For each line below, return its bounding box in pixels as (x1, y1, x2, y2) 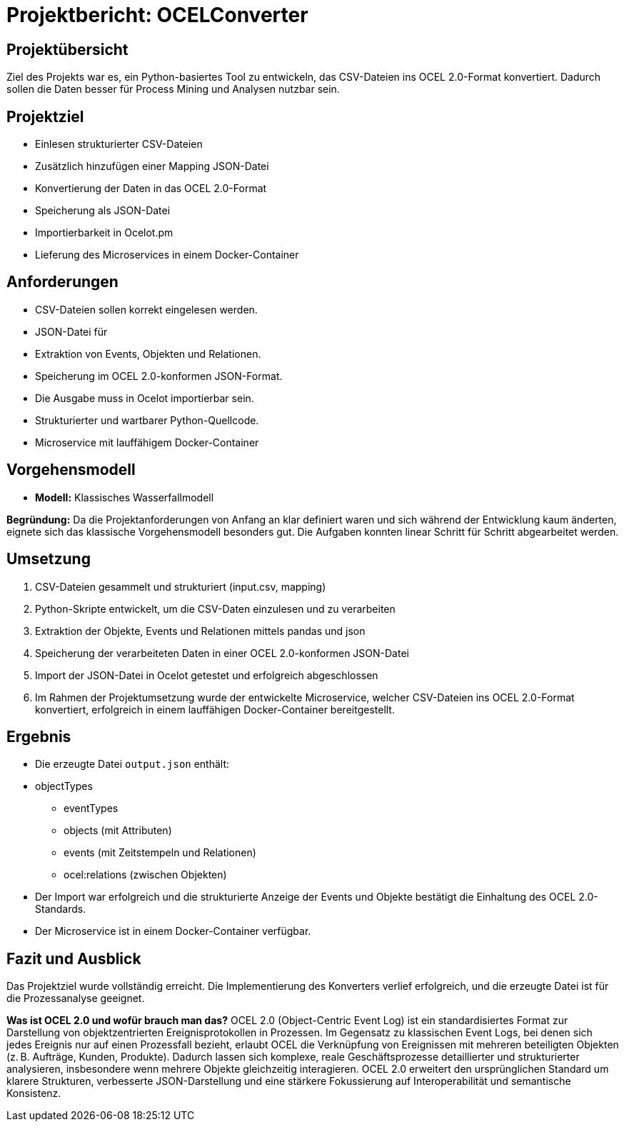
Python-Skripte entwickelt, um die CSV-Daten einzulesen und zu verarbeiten (35, 602, 396, 615)
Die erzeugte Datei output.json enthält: (35, 758, 230, 771)
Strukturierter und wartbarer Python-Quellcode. (35, 414, 259, 426)
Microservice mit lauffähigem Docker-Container (35, 436, 259, 449)
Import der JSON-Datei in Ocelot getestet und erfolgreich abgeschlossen (35, 668, 378, 681)
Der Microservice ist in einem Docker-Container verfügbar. (35, 925, 311, 938)
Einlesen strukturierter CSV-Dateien (35, 138, 203, 151)
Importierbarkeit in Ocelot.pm (35, 226, 173, 239)
